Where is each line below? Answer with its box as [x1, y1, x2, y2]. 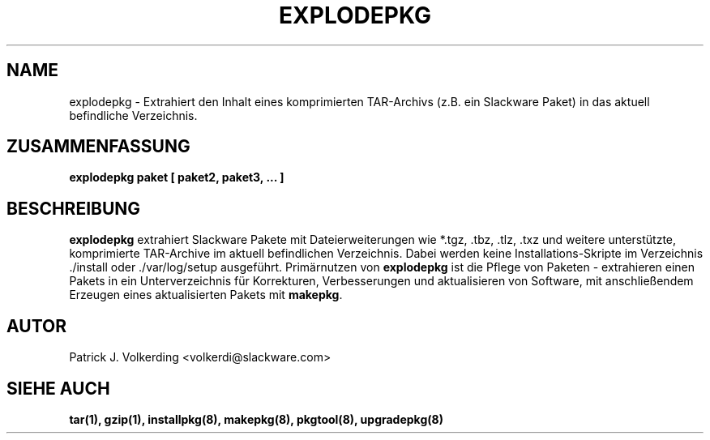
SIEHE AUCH [6, 378, 110, 399]
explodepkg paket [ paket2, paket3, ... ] [69, 170, 284, 185]
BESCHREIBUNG [6, 198, 141, 219]
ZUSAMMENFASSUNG [6, 136, 190, 157]
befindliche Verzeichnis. [69, 108, 198, 122]
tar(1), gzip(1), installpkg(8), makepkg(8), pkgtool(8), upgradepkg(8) [69, 412, 443, 426]
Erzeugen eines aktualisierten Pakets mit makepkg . [69, 288, 343, 302]
